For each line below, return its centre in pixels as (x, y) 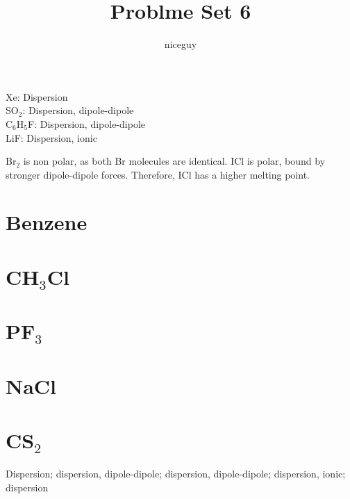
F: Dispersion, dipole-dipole (86, 123)
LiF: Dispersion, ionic (51, 137)
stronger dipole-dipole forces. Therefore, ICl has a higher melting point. (158, 174)
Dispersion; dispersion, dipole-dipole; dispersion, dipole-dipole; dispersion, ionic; (176, 473)
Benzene (47, 222)
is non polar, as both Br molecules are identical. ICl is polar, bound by (174, 161)
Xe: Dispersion (37, 96)
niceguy (181, 44)
